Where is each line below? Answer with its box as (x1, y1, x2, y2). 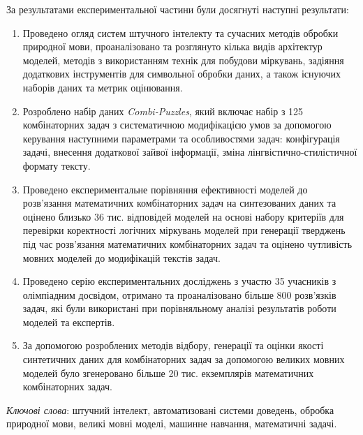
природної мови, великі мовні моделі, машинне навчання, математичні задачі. (6, 416, 337, 431)
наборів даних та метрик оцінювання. (22, 80, 183, 94)
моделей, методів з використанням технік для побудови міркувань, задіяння (22, 52, 344, 67)
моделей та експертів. (22, 314, 115, 329)
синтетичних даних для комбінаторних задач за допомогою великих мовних (22, 352, 345, 367)
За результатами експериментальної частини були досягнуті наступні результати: (6, 2, 349, 16)
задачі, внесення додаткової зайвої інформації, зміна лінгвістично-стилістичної (22, 145, 357, 159)
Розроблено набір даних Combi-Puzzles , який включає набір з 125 (22, 103, 304, 118)
